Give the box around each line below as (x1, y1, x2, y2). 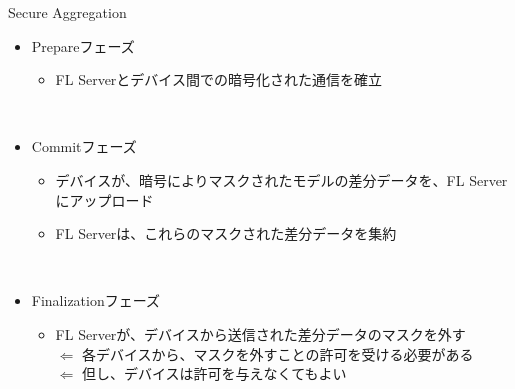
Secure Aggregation (8, 2, 127, 22)
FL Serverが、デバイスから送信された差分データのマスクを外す (55, 323, 466, 344)
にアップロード (55, 189, 154, 210)
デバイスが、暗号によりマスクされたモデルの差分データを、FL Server (55, 169, 508, 190)
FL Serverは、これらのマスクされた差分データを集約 (55, 223, 397, 244)
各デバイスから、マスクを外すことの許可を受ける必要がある (81, 343, 474, 364)
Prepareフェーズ (31, 35, 135, 56)
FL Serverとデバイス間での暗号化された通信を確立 (55, 69, 382, 90)
